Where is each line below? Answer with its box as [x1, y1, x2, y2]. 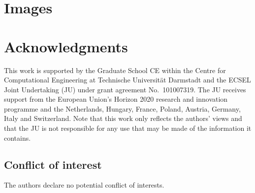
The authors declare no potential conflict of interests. [4, 180, 164, 190]
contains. [4, 132, 31, 143]
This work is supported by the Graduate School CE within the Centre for [4, 65, 226, 75]
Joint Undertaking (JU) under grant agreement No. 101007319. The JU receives [4, 84, 246, 94]
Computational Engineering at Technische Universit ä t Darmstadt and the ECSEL [4, 75, 251, 85]
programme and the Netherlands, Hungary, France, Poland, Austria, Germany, [4, 103, 241, 114]
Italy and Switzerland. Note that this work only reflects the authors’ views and [4, 113, 242, 123]
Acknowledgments [4, 36, 128, 56]
